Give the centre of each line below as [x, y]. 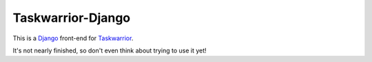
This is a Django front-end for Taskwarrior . [73, 38]
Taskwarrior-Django [72, 18]
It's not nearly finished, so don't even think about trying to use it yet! [110, 50]
